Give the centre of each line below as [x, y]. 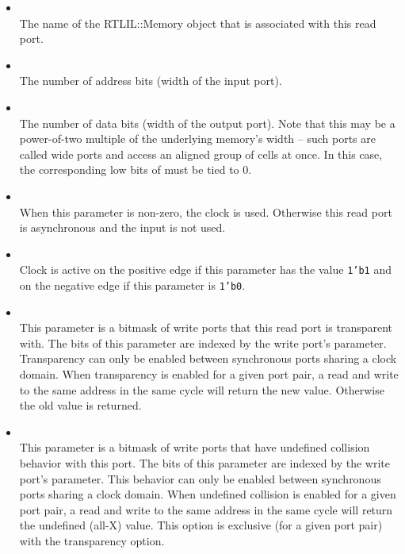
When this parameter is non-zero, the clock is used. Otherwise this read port [206, 212]
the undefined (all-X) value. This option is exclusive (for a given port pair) [201, 525]
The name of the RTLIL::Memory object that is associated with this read [198, 23]
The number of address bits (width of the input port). [151, 81]
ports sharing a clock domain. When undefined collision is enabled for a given [208, 494]
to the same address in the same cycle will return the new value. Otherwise [202, 389]
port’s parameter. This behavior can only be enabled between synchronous [200, 478]
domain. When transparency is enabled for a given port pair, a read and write [209, 374]
